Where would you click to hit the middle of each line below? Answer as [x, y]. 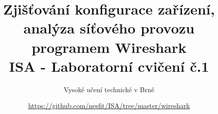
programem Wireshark [109, 47]
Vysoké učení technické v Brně [109, 89]
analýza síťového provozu [109, 28]
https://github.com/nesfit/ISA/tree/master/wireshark [109, 106]
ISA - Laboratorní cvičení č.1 [109, 66]
